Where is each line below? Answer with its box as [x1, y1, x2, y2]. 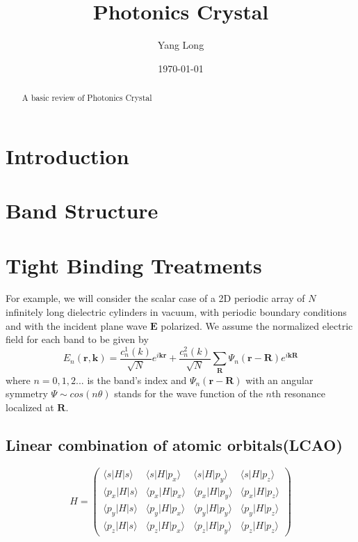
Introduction [6, 141, 129, 170]
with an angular [245, 372, 314, 387]
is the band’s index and [87, 372, 187, 387]
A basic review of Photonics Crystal [22, 92, 152, 104]
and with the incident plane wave [6, 318, 147, 333]
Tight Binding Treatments [6, 250, 262, 279]
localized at [6, 399, 54, 414]
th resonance [271, 386, 326, 401]
